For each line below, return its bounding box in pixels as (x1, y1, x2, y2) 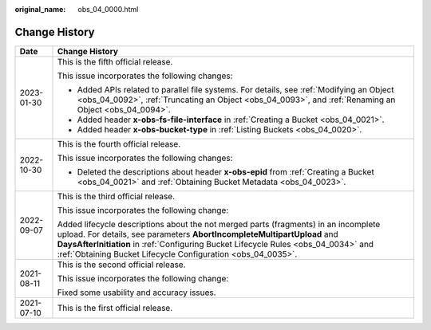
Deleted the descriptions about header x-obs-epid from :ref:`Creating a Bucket (77, 166, 374, 177)
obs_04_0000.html (77, 5, 139, 14)
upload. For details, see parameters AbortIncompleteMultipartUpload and (57, 228, 338, 239)
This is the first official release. (57, 302, 173, 313)
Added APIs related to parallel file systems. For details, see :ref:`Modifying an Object (77, 84, 394, 95)
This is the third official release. (57, 191, 176, 202)
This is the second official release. (57, 259, 187, 270)
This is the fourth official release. (57, 138, 181, 149)
